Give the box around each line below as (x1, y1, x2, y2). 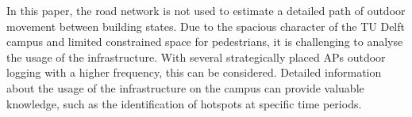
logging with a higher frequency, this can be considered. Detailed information (6, 64, 382, 81)
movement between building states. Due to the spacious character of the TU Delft (6, 17, 405, 34)
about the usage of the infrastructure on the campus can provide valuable (6, 79, 364, 96)
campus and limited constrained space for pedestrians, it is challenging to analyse (6, 33, 403, 50)
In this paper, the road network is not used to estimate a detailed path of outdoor (6, 2, 406, 18)
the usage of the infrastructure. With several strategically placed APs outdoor (6, 48, 386, 65)
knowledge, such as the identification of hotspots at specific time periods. (6, 95, 362, 111)
